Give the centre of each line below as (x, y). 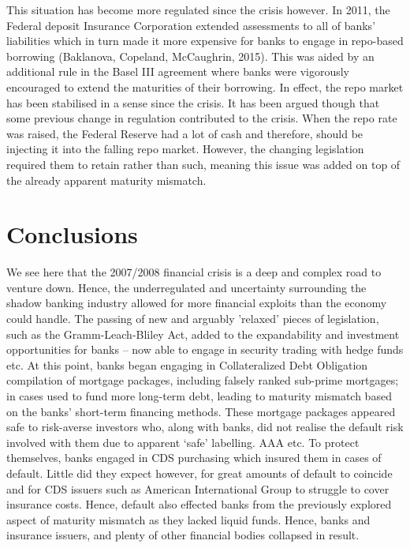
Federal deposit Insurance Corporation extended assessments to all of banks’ (191, 25)
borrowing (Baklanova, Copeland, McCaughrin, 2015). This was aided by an (190, 56)
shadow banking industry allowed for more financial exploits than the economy (197, 303)
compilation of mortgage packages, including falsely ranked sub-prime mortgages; (203, 380)
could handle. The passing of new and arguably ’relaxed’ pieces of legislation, (193, 319)
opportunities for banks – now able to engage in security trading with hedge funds (205, 349)
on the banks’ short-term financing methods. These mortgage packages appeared (201, 411)
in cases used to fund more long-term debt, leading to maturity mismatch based (199, 396)
